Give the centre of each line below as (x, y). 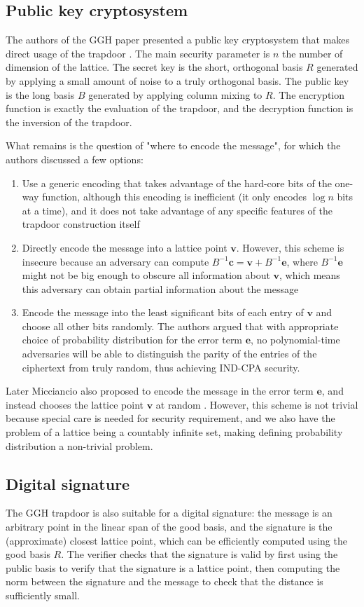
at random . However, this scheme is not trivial (257, 404)
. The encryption (309, 94)
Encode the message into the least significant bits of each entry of (163, 312)
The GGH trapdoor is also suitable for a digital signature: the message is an (169, 513)
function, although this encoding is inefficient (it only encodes (175, 197)
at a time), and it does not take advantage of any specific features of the (177, 210)
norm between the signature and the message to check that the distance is (164, 581)
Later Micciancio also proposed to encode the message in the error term (160, 391)
